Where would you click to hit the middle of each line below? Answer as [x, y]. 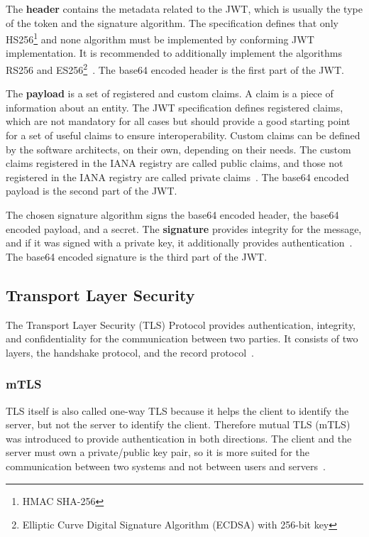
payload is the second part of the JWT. [92, 191]
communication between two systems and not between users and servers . [166, 466]
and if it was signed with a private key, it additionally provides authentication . [179, 243]
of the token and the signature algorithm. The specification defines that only [172, 22]
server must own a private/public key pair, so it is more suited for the [158, 452]
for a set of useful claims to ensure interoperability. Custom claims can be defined [183, 135]
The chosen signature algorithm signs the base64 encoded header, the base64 [172, 215]
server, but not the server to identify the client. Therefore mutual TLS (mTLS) [178, 424]
